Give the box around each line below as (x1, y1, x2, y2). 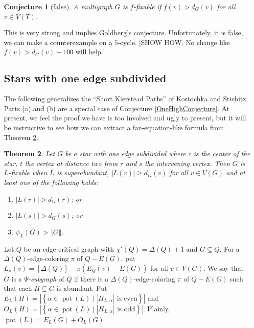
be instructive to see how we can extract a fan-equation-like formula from (4, 122, 224, 132)
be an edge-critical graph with (23, 243, 114, 254)
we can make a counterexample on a (4, 37, 113, 47)
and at (226, 167, 245, 178)
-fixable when (8, 167, 47, 178)
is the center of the (193, 148, 250, 159)
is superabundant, (56, 167, 109, 178)
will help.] (75, 47, 105, 57)
